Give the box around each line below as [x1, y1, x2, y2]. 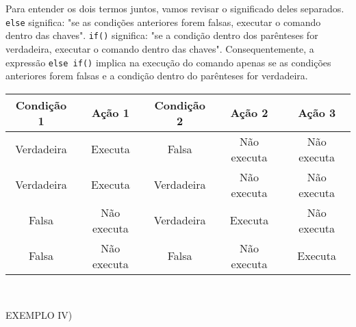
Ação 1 [91, 105, 129, 121]
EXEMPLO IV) [5, 308, 73, 322]
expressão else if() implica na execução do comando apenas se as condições [5, 55, 331, 69]
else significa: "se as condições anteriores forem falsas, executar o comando [5, 14, 321, 29]
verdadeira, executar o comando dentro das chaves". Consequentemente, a [5, 41, 314, 55]
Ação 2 [230, 105, 268, 121]
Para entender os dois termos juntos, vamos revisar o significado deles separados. [5, 1, 344, 15]
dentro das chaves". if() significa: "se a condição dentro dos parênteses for [5, 28, 318, 42]
